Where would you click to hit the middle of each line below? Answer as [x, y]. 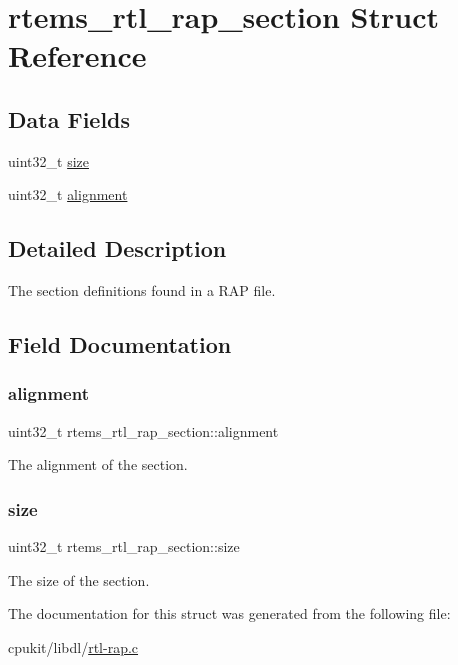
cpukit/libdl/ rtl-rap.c [73, 646]
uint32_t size [48, 160]
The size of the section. [79, 579]
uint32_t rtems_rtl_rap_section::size [124, 546]
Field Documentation [120, 344]
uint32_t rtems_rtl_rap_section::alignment [143, 430]
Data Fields [69, 118]
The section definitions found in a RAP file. [142, 290]
